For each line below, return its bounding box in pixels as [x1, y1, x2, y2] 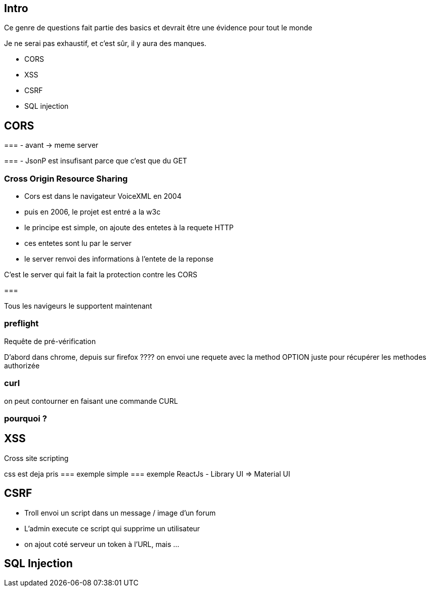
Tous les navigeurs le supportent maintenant [4, 302, 152, 311]
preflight [4, 318, 39, 329]
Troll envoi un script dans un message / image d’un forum [24, 508, 216, 517]
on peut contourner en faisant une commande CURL [4, 396, 178, 405]
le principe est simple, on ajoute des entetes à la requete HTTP [24, 223, 234, 232]
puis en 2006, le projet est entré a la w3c [24, 207, 161, 217]
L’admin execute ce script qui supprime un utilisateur [24, 524, 200, 533]
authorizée [4, 361, 40, 370]
